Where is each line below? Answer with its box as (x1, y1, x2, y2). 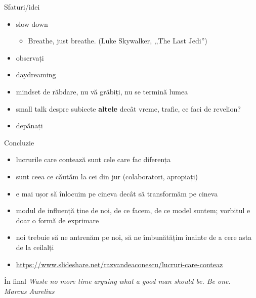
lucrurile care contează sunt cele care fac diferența (16, 154, 171, 165)
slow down (16, 18, 48, 29)
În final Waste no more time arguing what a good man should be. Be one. (4, 276, 231, 286)
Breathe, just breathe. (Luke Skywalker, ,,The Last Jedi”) (28, 35, 207, 46)
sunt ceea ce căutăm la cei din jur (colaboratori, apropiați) (16, 171, 198, 181)
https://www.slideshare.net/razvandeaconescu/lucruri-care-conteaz (16, 259, 223, 269)
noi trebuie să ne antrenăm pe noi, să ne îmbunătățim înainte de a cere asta (16, 232, 252, 242)
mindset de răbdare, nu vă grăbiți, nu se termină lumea (16, 86, 188, 96)
